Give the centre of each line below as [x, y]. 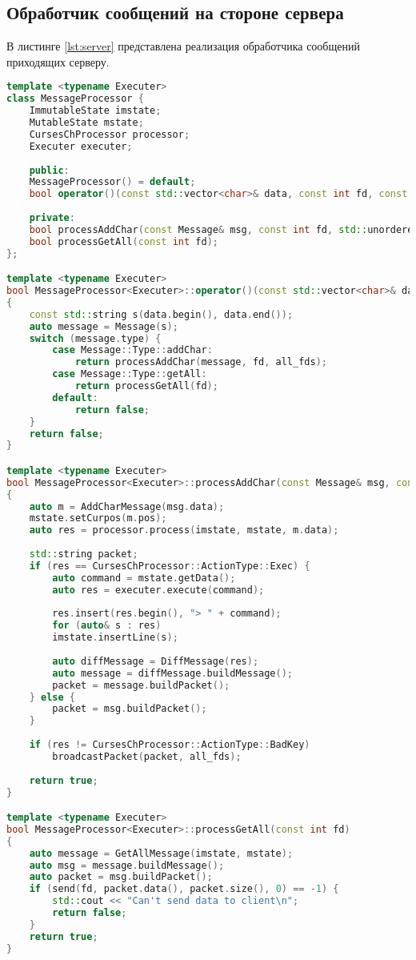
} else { [52, 697]
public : [49, 170]
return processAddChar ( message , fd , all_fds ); [201, 362]
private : [52, 218]
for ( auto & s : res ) [107, 626]
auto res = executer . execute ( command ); [158, 590]
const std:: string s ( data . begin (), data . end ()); [161, 314]
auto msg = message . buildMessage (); [127, 865]
